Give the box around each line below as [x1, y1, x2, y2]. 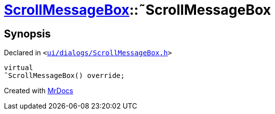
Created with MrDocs [4, 86, 74, 95]
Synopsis [4, 27, 51, 40]
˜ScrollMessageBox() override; [4, 72, 125, 80]
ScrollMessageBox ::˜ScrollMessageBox [4, 1, 271, 18]
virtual [4, 64, 34, 72]
